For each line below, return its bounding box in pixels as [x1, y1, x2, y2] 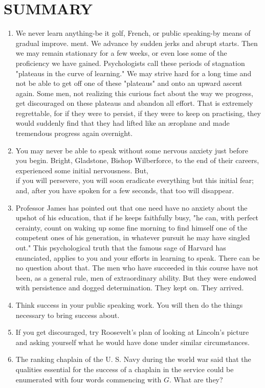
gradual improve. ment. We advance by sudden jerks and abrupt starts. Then [15, 37, 258, 48]
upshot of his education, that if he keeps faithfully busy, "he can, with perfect [15, 212, 259, 223]
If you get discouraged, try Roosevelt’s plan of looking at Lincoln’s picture [15, 327, 249, 337]
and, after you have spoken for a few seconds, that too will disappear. [15, 185, 234, 196]
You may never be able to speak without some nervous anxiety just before [15, 145, 249, 155]
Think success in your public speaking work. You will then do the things [15, 299, 243, 310]
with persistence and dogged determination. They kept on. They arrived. [15, 282, 244, 293]
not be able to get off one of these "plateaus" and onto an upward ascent [15, 78, 242, 88]
